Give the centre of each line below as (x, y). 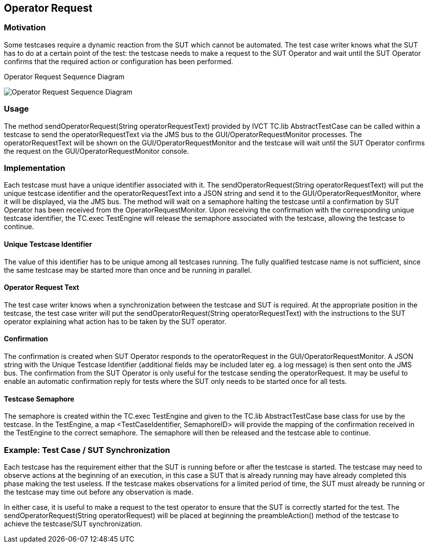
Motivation (25, 28)
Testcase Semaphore (39, 399)
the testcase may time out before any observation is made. (99, 492)
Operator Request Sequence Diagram (64, 76)
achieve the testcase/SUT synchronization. (73, 523)
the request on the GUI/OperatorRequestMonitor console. (96, 151)
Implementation (35, 168)
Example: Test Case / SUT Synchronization (87, 450)
